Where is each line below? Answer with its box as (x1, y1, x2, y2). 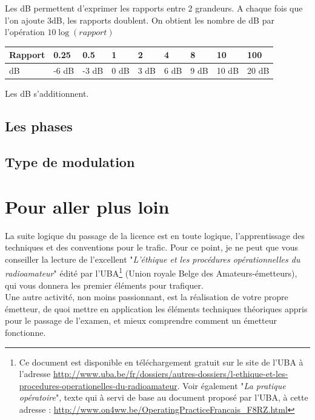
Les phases (5, 117, 73, 136)
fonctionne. (5, 326, 46, 338)
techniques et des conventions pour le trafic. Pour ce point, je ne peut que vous (5, 241, 298, 254)
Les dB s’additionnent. (5, 87, 89, 100)
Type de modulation (5, 152, 135, 171)
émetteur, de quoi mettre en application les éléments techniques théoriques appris (5, 302, 308, 315)
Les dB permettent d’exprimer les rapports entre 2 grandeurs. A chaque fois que (5, 2, 303, 14)
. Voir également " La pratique (177, 379, 286, 392)
